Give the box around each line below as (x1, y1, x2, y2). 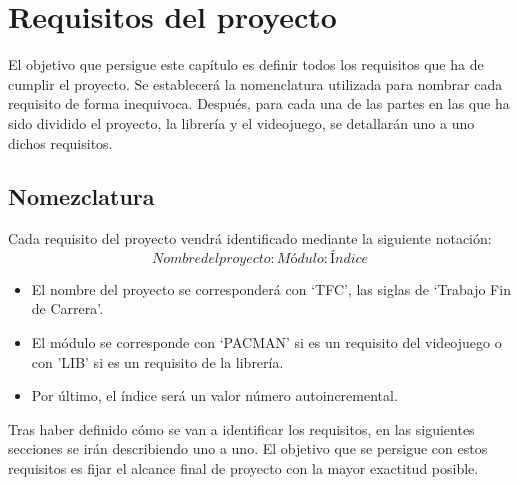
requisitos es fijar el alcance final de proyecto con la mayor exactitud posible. (8, 458, 479, 479)
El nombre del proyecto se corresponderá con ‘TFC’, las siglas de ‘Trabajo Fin (31, 278, 511, 299)
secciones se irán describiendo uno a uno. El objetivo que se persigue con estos (8, 438, 488, 459)
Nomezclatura (8, 181, 155, 212)
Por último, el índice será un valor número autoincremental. (31, 385, 398, 406)
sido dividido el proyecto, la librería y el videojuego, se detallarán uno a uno (8, 112, 475, 133)
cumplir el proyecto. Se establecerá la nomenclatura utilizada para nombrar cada (8, 73, 503, 94)
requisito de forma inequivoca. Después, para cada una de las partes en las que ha (8, 93, 510, 114)
